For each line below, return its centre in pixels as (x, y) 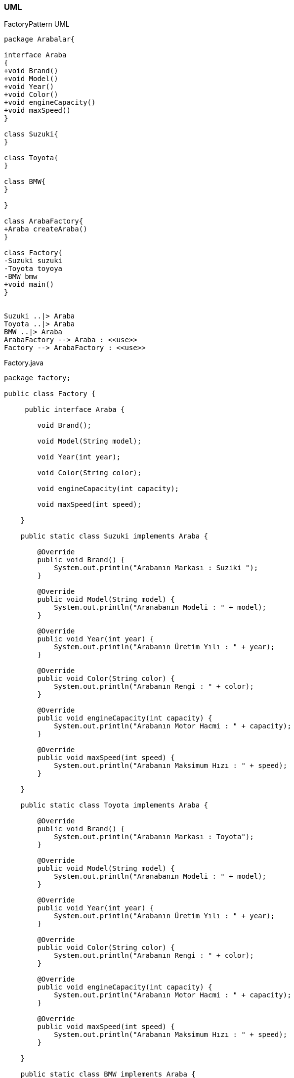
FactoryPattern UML (37, 24)
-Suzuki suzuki (33, 261)
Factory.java (24, 363)
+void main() (29, 285)
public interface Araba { (75, 410)
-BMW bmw (21, 277)
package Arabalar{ (40, 39)
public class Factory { (50, 394)
